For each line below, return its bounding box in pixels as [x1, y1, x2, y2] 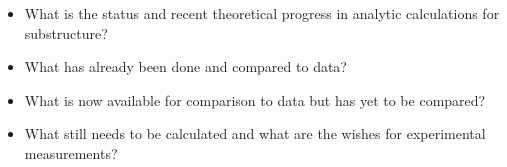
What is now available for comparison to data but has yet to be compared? [24, 89, 486, 110]
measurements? [24, 142, 118, 163]
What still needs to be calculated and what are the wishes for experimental [24, 123, 486, 144]
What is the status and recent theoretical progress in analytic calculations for [24, 3, 500, 23]
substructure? [24, 22, 108, 43]
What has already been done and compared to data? [24, 56, 347, 77]
